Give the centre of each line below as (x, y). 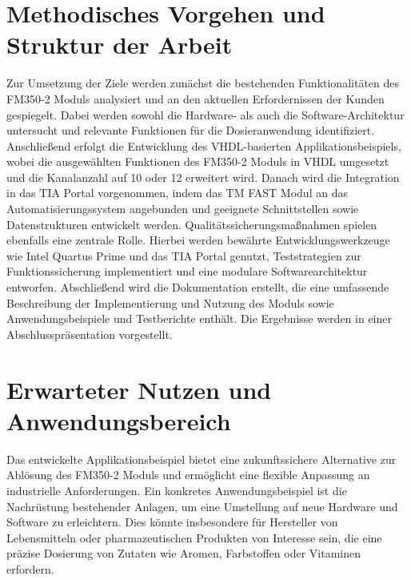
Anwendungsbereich (119, 420)
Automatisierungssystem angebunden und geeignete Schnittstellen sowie (183, 209)
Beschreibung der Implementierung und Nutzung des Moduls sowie (170, 302)
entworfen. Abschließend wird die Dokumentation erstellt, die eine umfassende (198, 287)
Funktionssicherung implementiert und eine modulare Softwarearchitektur (187, 271)
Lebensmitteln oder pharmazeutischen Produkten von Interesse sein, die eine (194, 537)
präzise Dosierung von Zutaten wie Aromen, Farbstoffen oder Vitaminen (184, 553)
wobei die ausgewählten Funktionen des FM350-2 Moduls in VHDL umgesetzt (198, 161)
